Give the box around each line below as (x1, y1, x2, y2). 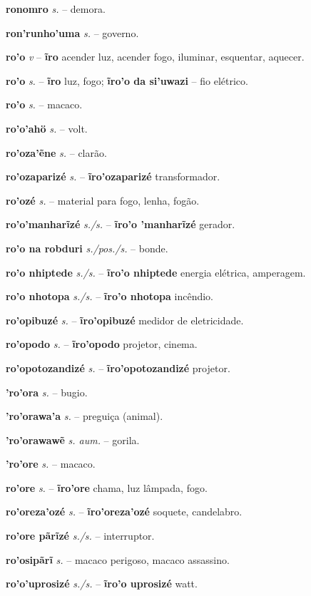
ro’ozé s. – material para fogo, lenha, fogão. (6, 192, 200, 207)
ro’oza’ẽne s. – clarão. (6, 145, 107, 160)
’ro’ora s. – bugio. (6, 384, 88, 399)
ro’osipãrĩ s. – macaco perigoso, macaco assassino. (6, 552, 230, 567)
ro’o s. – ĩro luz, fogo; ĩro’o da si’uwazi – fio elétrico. (6, 73, 248, 88)
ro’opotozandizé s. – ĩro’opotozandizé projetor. (6, 360, 230, 375)
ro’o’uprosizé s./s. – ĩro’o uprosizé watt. (6, 576, 198, 591)
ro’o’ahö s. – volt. (6, 120, 88, 135)
